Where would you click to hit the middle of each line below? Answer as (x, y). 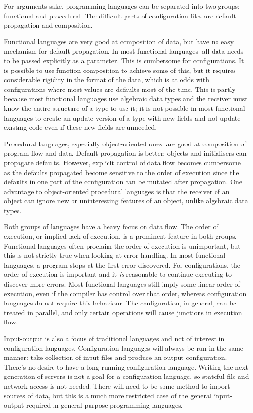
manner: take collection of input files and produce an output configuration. (116, 357)
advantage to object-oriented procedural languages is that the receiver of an (117, 191)
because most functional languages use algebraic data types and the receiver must (126, 99)
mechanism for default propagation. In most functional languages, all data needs (124, 51)
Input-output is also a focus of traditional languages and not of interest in (114, 338)
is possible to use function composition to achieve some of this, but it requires (120, 70)
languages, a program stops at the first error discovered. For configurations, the (122, 264)
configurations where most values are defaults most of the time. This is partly (120, 89)
